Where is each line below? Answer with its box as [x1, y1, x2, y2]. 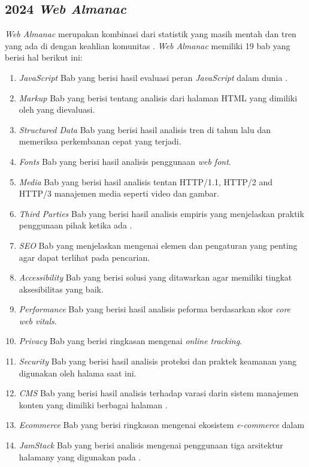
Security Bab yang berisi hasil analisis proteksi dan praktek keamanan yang [19, 355, 297, 367]
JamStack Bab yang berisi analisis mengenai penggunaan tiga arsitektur [19, 439, 283, 451]
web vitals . [19, 314, 57, 327]
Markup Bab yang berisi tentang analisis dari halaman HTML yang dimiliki [19, 91, 298, 104]
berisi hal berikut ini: [5, 51, 83, 64]
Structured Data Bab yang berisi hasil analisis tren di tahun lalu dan [19, 123, 271, 135]
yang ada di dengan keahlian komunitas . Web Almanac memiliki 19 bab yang [5, 39, 290, 52]
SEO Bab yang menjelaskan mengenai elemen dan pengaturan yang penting [19, 239, 298, 251]
